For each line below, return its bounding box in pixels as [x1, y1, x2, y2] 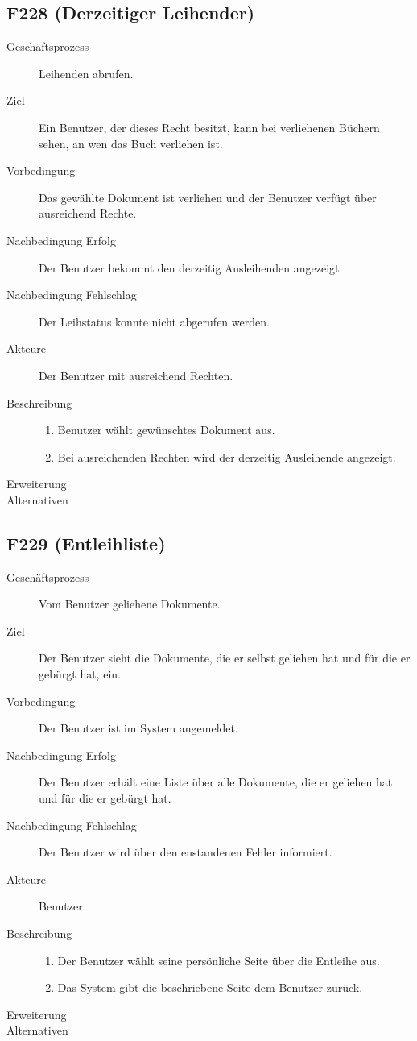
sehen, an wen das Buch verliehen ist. [39, 135, 223, 151]
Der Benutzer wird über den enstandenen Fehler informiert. [39, 844, 332, 861]
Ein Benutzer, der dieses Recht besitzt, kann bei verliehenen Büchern [39, 118, 380, 135]
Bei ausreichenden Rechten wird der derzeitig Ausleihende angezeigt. [57, 448, 396, 465]
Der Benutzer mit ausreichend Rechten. [39, 367, 233, 384]
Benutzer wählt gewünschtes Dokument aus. [57, 421, 275, 438]
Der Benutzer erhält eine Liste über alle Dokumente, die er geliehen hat [39, 773, 393, 790]
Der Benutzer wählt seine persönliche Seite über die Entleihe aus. [57, 952, 380, 968]
